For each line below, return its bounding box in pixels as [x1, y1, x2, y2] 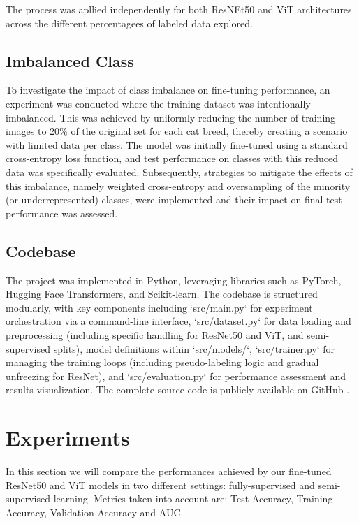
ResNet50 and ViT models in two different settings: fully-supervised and [6, 477, 315, 492]
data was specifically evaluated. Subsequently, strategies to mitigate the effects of [6, 164, 353, 179]
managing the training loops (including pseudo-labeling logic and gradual [6, 355, 319, 370]
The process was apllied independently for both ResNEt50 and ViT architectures [6, 2, 352, 16]
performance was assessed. [6, 205, 118, 220]
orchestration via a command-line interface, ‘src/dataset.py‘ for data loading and [6, 314, 351, 328]
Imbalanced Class [6, 50, 134, 71]
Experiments [6, 423, 130, 452]
